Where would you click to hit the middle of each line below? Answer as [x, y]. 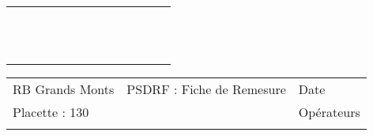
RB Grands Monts [64, 89]
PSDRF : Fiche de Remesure [206, 89]
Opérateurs [329, 112]
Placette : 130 [51, 112]
